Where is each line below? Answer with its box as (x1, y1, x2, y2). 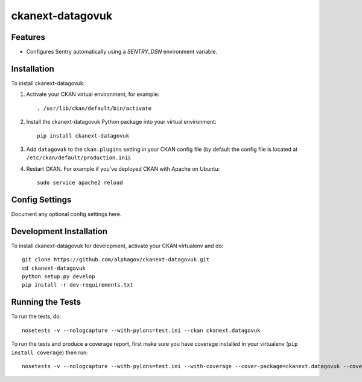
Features (11, 32, 45, 42)
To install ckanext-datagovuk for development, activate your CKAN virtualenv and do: (11, 242, 224, 249)
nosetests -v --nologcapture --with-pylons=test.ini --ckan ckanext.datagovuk (22, 326, 261, 334)
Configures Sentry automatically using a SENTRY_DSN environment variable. (26, 48, 217, 56)
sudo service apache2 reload (37, 179, 123, 186)
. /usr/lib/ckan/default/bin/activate (37, 104, 152, 112)
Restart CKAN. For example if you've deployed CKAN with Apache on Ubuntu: (26, 165, 220, 172)
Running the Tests (11, 297, 81, 307)
